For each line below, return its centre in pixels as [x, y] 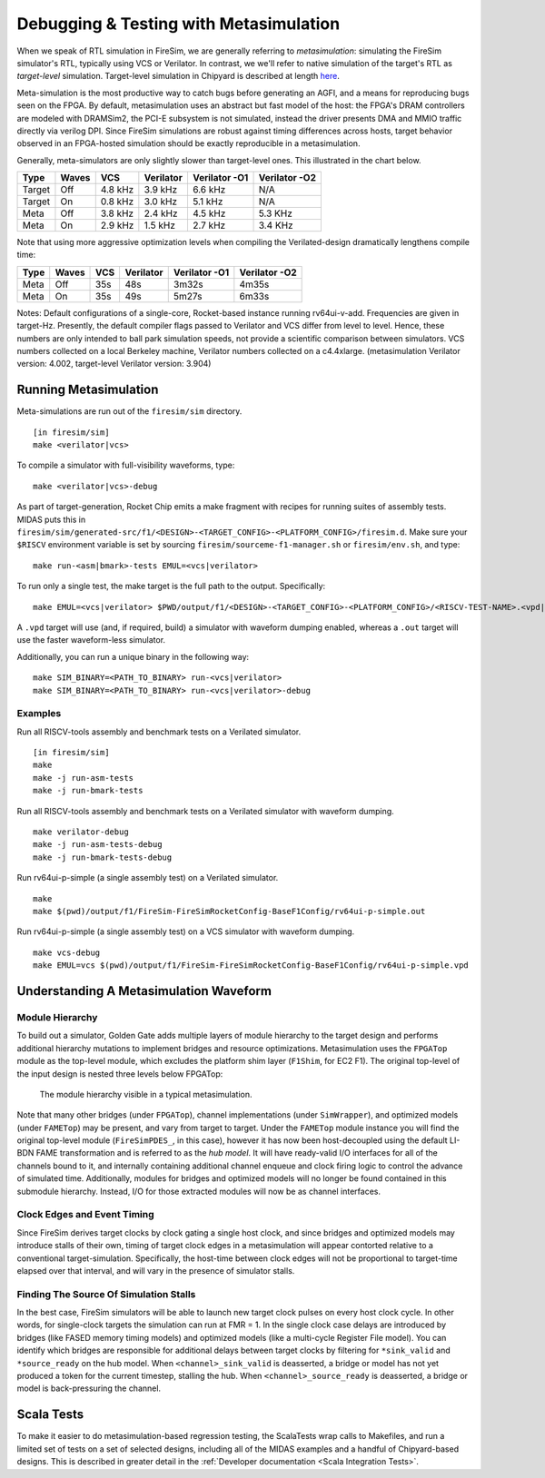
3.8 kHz [117, 213]
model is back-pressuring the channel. [89, 1388]
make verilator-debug [81, 832]
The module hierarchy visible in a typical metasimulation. [146, 1094]
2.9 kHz [117, 225]
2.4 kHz [161, 213]
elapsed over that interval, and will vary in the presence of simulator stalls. [156, 1270]
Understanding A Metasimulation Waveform [144, 991]
